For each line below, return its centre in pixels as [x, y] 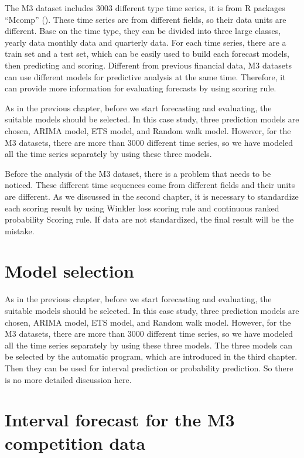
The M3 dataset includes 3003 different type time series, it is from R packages [145, 8]
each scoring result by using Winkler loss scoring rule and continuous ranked [142, 208]
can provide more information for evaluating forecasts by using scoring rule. [141, 88]
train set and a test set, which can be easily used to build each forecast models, [147, 54]
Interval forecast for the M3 [120, 420]
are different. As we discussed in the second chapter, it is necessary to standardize [152, 196]
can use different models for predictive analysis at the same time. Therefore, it [145, 76]
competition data [75, 442]
